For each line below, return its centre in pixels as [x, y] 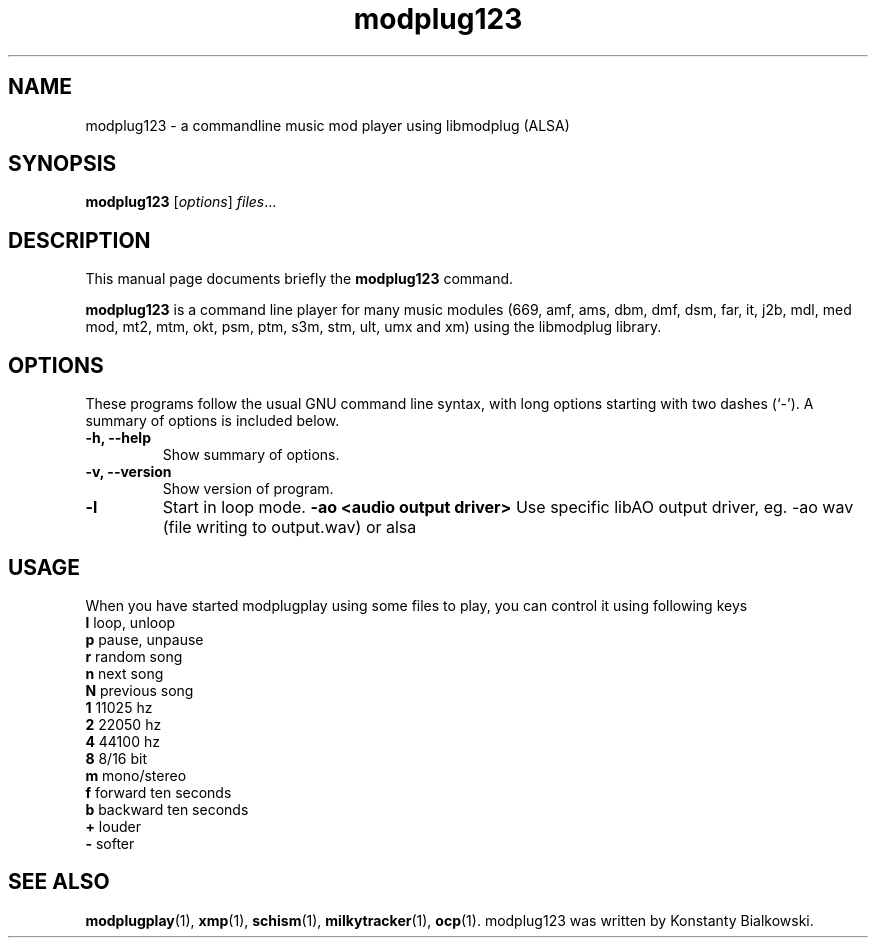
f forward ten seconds [158, 792]
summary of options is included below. [212, 421]
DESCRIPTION [79, 240]
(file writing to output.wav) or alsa [289, 527]
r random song [134, 656]
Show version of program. [248, 489]
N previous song [139, 690]
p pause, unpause [144, 639]
